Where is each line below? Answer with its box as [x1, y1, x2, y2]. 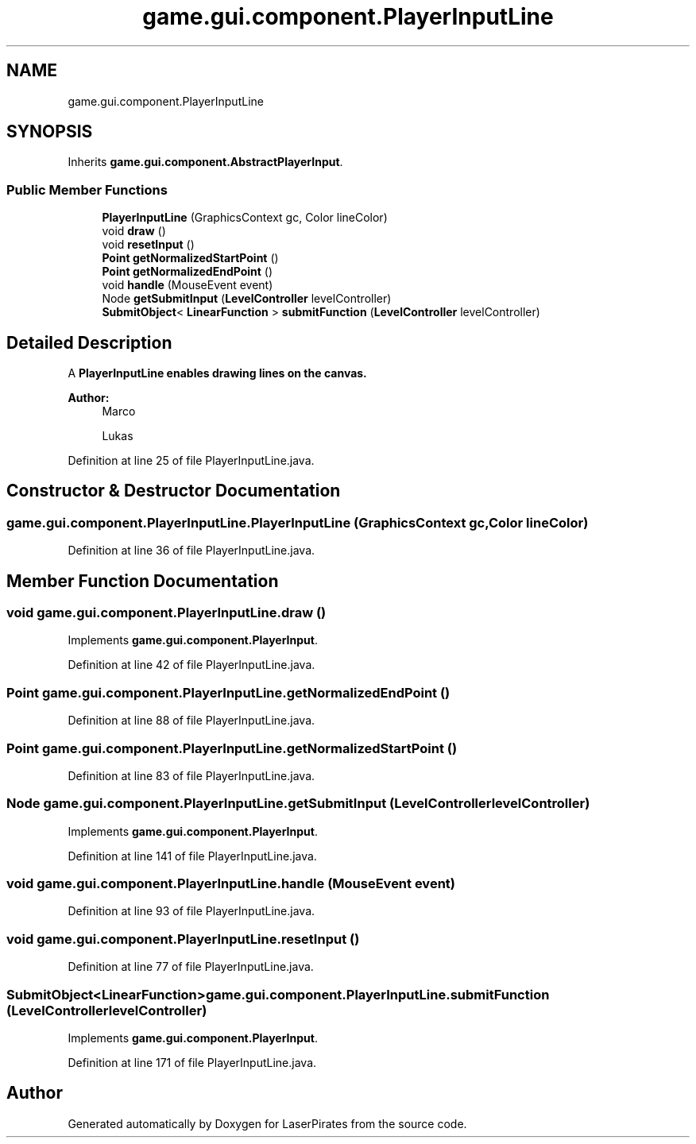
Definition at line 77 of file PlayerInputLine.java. [68, 960, 314, 974]
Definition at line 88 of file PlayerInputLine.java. [68, 713, 315, 728]
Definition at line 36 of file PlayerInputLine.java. [68, 543, 315, 558]
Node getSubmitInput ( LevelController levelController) [102, 292, 392, 306]
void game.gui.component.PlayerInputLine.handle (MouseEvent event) [6, 875, 455, 892]
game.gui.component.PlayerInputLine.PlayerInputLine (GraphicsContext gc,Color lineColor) [6, 514, 589, 531]
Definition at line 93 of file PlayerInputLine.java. [68, 904, 315, 918]
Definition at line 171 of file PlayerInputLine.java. [68, 1055, 317, 1069]
